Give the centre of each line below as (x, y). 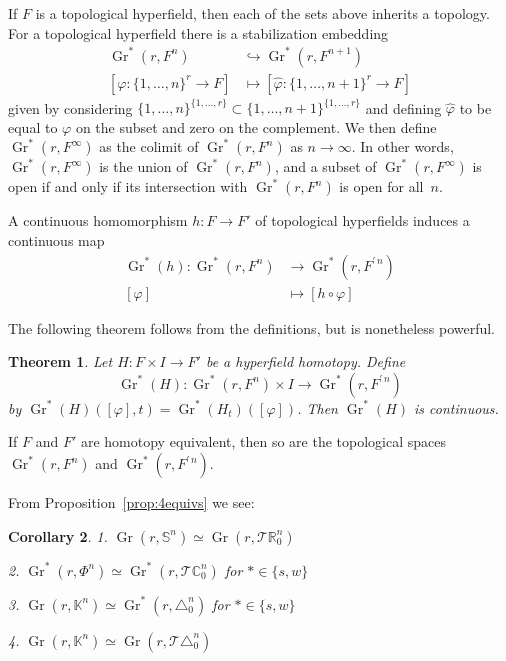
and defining (403, 107)
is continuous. (456, 407)
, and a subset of (325, 166)
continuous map (56, 240)
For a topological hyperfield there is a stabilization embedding (198, 32)
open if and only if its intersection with (128, 186)
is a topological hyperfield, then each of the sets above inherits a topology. (262, 13)
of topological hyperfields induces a (362, 220)
